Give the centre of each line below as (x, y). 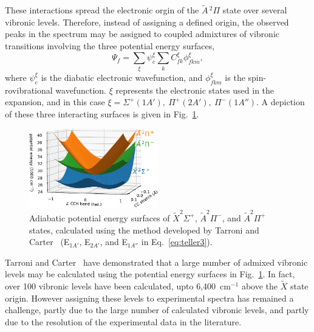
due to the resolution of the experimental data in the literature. (123, 321)
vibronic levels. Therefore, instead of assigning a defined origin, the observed (147, 22)
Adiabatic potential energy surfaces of (100, 217)
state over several (255, 10)
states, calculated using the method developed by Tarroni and (144, 230)
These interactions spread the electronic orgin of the (102, 10)
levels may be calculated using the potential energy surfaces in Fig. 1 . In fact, (150, 274)
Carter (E (49, 242)
